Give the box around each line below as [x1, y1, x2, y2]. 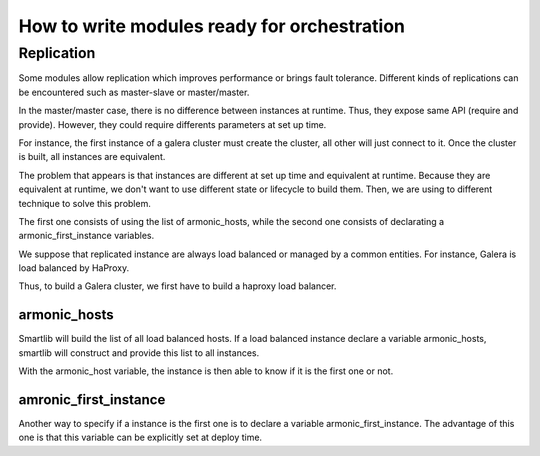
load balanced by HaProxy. [18, 262, 130, 274]
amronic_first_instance [18, 391, 166, 408]
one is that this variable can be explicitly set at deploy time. [18, 431, 263, 444]
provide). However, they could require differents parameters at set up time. [18, 118, 327, 130]
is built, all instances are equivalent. [18, 151, 166, 163]
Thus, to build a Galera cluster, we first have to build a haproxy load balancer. [18, 280, 337, 292]
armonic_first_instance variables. [18, 230, 155, 242]
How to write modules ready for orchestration [18, 15, 405, 37]
